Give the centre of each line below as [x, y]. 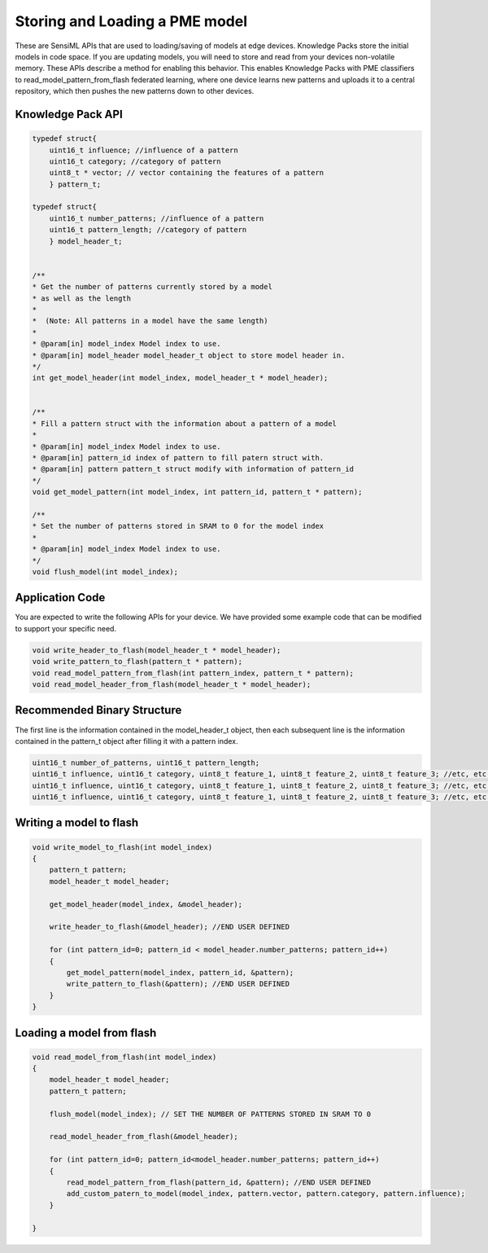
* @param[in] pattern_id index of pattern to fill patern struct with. [178, 458]
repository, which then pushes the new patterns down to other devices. [135, 91]
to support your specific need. [66, 628]
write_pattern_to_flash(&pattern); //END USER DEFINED [178, 984]
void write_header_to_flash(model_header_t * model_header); [157, 650]
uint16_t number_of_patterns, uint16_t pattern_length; [146, 763]
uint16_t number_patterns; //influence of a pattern [157, 218]
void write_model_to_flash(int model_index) [122, 847]
